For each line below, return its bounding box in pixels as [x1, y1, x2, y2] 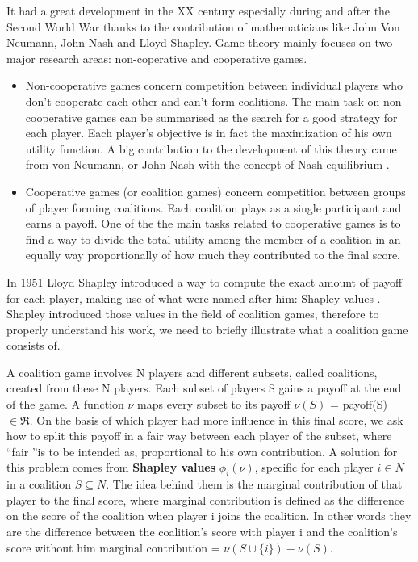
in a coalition [6, 476, 72, 493]
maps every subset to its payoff [137, 396, 291, 413]
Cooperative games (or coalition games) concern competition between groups [25, 182, 406, 199]
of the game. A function [6, 396, 124, 413]
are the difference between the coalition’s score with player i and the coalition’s [6, 523, 398, 540]
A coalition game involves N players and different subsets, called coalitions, [6, 363, 378, 380]
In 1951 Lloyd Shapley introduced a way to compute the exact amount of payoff [6, 273, 403, 290]
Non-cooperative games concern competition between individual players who [25, 77, 403, 94]
